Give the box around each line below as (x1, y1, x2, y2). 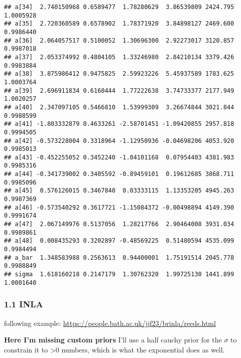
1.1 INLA (4, 298, 43, 310)
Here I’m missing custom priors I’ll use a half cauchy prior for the (4, 334, 222, 345)
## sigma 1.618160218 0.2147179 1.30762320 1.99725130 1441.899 (4, 271, 234, 278)
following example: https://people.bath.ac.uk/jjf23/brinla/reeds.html (4, 317, 216, 328)
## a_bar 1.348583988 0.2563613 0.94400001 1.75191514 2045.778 (4, 254, 234, 261)
